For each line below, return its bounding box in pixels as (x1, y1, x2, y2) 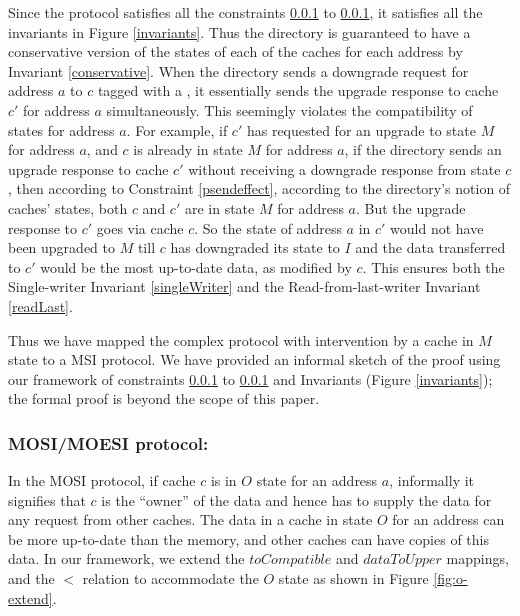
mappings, (446, 548, 509, 569)
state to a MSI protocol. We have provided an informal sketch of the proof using (8, 349, 501, 370)
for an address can (392, 509, 505, 530)
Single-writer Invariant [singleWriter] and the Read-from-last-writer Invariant (8, 276, 481, 297)
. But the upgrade (355, 197, 466, 218)
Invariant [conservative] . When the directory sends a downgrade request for (8, 60, 469, 81)
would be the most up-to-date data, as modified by (40, 256, 352, 277)
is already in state (133, 139, 243, 160)
